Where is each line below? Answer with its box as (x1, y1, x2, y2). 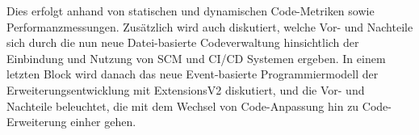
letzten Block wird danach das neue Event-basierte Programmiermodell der (6, 65, 379, 82)
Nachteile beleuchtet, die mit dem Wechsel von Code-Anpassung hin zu (6, 97, 359, 114)
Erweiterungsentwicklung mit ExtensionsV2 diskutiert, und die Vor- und (6, 81, 365, 98)
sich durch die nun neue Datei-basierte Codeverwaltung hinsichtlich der (6, 34, 359, 51)
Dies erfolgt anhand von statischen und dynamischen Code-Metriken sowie (6, 2, 375, 19)
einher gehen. (70, 113, 136, 130)
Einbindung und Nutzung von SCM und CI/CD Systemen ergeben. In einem (6, 49, 386, 66)
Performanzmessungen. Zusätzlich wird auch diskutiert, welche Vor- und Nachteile (6, 18, 413, 35)
